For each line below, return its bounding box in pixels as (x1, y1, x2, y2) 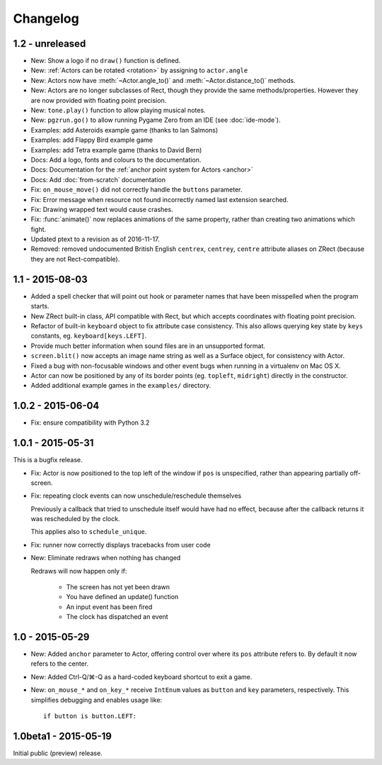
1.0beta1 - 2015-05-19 (13, 730, 112, 742)
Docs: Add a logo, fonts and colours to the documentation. (30, 155, 202, 164)
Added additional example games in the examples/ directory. (30, 381, 212, 390)
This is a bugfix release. (13, 456, 83, 464)
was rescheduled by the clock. (30, 515, 120, 523)
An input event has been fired (66, 603, 153, 611)
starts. (30, 302, 50, 311)
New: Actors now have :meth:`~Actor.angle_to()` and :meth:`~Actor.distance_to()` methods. (30, 76, 296, 84)
